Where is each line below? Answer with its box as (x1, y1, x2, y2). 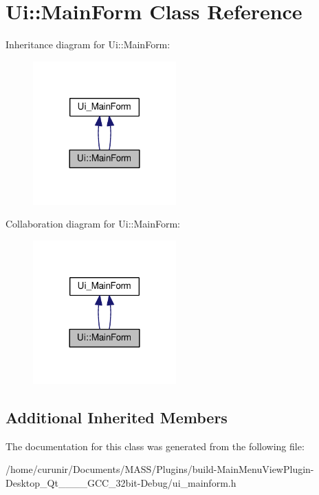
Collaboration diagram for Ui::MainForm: (5, 216, 180, 231)
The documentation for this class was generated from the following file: (5, 438, 305, 453)
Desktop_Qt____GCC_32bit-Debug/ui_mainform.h (5, 475, 236, 489)
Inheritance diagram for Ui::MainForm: (5, 37, 170, 52)
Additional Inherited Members (5, 406, 228, 427)
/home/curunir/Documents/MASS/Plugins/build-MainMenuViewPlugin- (5, 462, 314, 476)
